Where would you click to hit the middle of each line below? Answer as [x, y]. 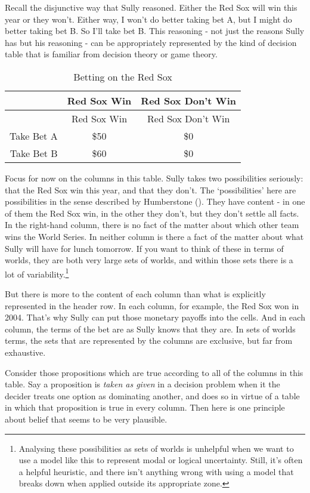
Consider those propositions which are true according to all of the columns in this [154, 372]
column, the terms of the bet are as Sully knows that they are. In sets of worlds [150, 329]
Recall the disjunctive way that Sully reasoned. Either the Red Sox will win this [151, 7]
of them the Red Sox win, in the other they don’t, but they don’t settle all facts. [152, 213]
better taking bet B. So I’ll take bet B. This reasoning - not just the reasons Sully [155, 31]
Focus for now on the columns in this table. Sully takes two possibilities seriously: [154, 178]
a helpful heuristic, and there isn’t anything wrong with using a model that [156, 471]
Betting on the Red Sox [123, 76]
